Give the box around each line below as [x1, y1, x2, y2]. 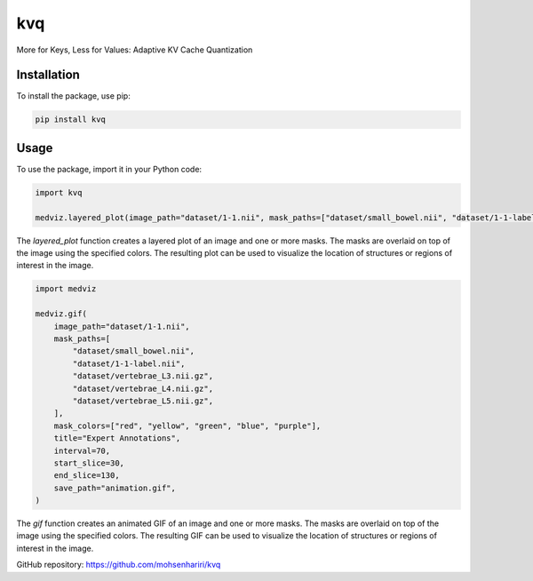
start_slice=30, [53, 458, 124, 468]
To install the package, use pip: [16, 91, 131, 101]
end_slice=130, [53, 471, 120, 481]
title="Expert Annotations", [53, 434, 181, 443]
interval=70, [53, 445, 111, 456]
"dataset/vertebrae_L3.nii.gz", [72, 371, 213, 381]
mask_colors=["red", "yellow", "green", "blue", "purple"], [53, 420, 322, 431]
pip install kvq [35, 115, 107, 124]
